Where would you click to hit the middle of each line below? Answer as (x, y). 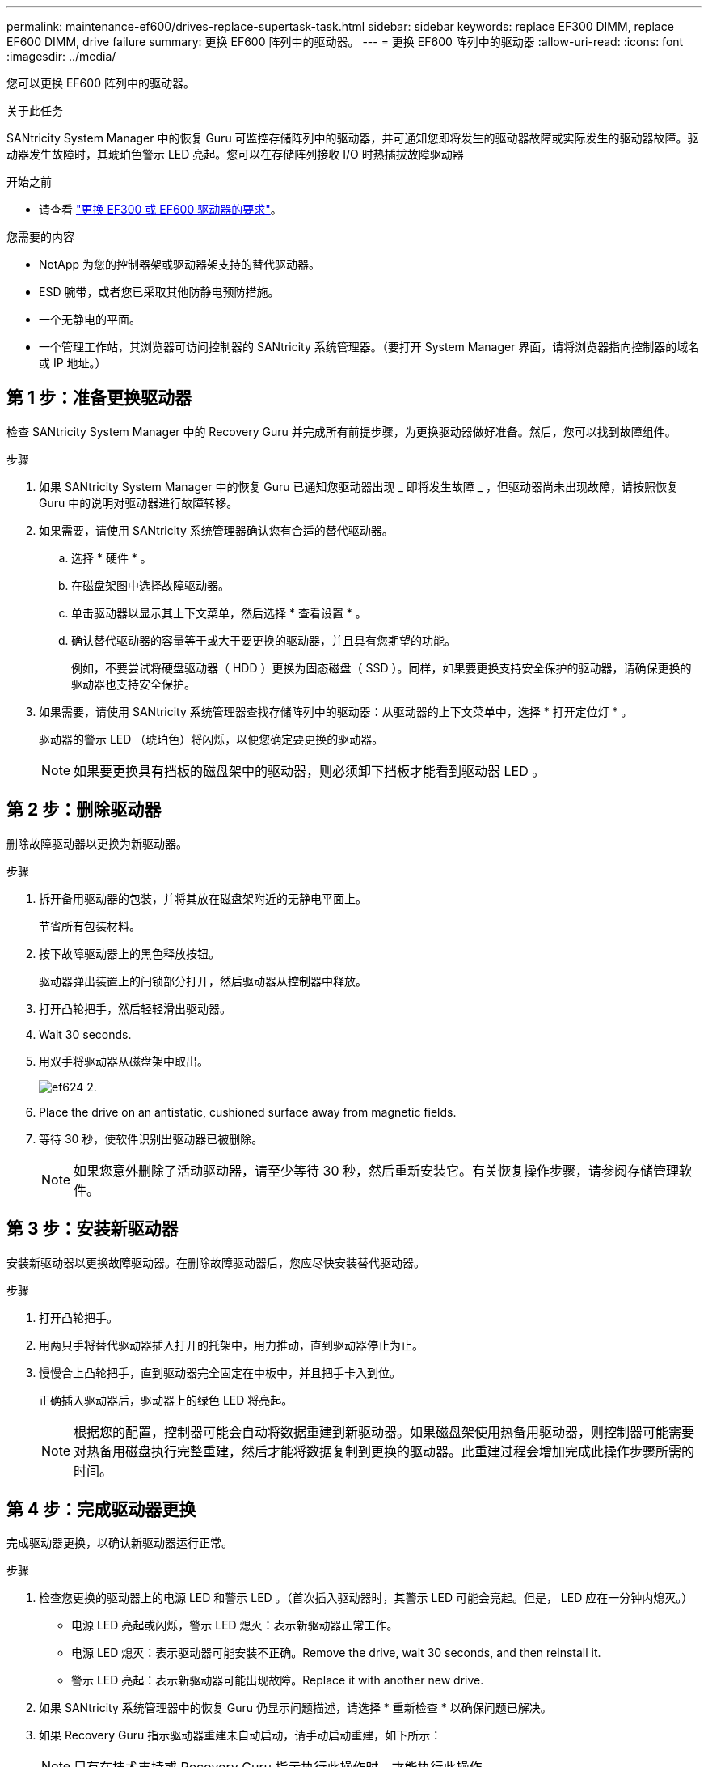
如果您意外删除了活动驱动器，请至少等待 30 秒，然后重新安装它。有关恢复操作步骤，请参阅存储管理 (377, 1170)
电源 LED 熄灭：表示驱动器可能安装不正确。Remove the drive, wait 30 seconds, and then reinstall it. (336, 1653)
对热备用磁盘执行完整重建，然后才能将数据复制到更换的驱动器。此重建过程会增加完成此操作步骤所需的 (384, 1451)
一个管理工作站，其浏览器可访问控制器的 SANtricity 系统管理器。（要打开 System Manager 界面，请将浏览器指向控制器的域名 (369, 347)
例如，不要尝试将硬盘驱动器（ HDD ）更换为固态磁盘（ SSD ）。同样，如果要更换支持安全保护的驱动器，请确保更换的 (381, 667)
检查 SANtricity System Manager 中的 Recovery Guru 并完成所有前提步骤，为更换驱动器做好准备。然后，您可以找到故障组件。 (341, 431)
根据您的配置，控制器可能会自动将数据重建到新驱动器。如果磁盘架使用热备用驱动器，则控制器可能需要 (384, 1432)
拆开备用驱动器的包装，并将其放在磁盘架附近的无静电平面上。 (203, 898)
